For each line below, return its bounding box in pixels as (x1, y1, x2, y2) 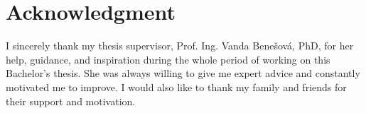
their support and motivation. (6, 93, 136, 108)
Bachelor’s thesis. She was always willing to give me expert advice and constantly (6, 66, 360, 81)
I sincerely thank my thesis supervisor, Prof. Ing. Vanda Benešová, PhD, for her (6, 38, 354, 53)
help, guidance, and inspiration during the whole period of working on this (6, 52, 330, 66)
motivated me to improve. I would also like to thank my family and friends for (6, 79, 347, 94)
